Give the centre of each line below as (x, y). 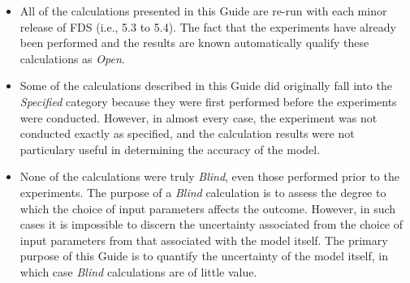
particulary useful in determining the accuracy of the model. (170, 149)
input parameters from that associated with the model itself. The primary (204, 240)
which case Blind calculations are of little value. (138, 271)
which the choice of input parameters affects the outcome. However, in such (208, 208)
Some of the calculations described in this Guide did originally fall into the (206, 86)
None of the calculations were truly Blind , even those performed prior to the (209, 176)
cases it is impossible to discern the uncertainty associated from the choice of (211, 224)
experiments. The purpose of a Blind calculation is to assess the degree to (203, 192)
